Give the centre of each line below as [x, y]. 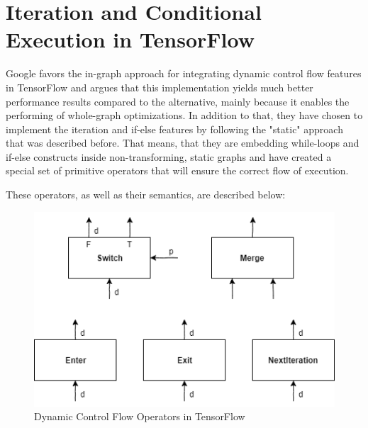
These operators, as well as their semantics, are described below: [146, 195]
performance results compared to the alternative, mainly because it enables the [178, 101]
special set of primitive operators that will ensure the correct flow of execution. [177, 170]
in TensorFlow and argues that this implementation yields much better [160, 87]
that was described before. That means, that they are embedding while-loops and [183, 143]
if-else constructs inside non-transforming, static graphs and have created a [169, 156]
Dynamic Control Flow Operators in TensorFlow [140, 416]
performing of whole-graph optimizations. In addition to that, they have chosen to [184, 115]
